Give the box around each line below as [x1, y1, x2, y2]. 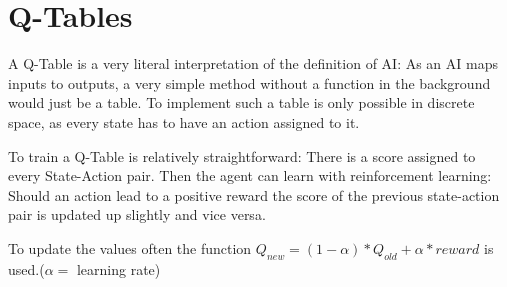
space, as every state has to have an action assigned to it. [8, 111, 360, 132]
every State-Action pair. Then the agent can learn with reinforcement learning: [8, 165, 492, 186]
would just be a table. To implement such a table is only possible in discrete [8, 92, 475, 113]
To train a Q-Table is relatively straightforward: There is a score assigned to [8, 145, 476, 166]
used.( [8, 258, 45, 279]
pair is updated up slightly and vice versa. [8, 204, 266, 225]
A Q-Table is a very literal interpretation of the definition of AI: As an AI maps [8, 53, 498, 74]
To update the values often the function [8, 237, 252, 258]
